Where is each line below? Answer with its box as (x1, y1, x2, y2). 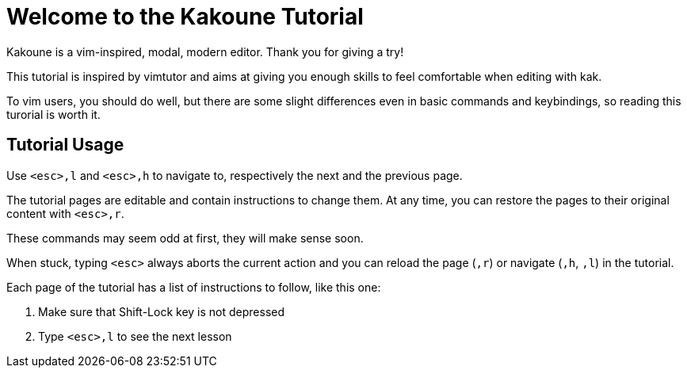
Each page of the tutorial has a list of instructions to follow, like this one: (6, 280, 381, 294)
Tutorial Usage (6, 135, 124, 155)
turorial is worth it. (6, 107, 101, 121)
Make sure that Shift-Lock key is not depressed (38, 304, 285, 319)
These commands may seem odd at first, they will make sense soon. (6, 231, 364, 245)
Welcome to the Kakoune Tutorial (6, 3, 364, 30)
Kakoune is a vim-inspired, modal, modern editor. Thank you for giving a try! (6, 44, 404, 59)
